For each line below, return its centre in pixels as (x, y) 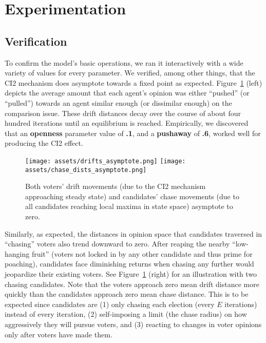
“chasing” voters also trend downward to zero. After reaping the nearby (117, 244)
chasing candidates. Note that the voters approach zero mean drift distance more (132, 284)
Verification (36, 41)
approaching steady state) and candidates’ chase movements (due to (132, 196)
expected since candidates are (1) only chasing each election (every (110, 304)
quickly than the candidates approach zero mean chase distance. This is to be (127, 294)
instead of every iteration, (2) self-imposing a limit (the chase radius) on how (126, 314)
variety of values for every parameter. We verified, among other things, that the (130, 73)
